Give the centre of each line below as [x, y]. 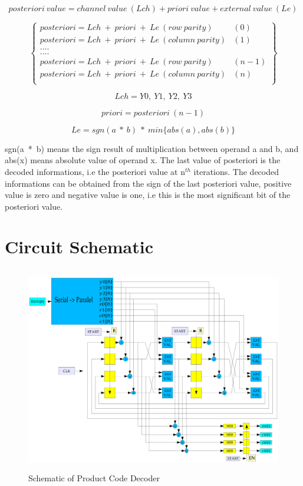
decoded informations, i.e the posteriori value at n [95, 171]
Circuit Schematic [79, 247]
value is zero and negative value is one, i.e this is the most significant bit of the [148, 195]
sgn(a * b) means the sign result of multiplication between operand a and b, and [152, 148]
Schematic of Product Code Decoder [94, 478]
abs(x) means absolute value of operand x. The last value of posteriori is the [143, 160]
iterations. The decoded [236, 171]
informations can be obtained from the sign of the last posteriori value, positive [148, 183]
